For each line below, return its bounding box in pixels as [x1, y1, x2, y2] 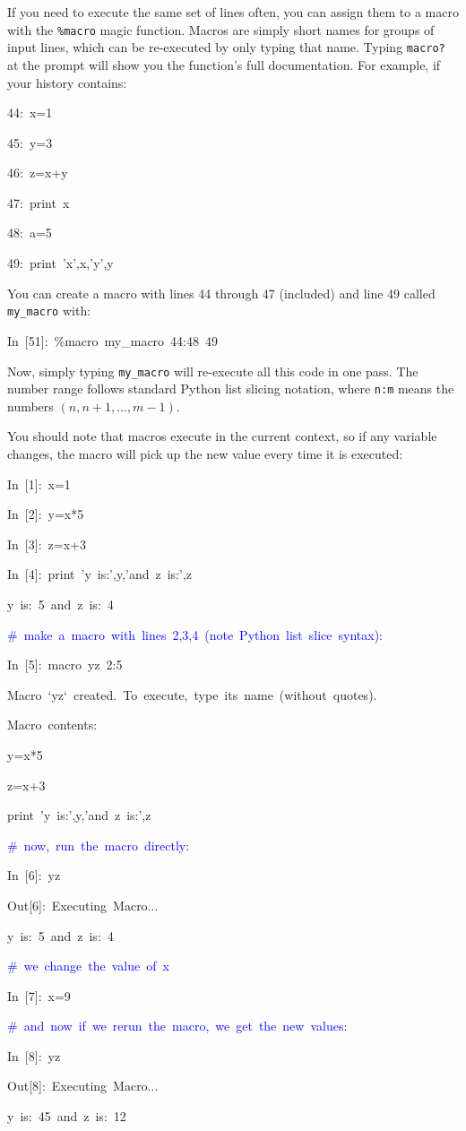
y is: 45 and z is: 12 [7, 1107, 126, 1126]
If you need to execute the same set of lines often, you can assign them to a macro [7, 3, 459, 21]
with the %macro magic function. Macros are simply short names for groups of [7, 20, 435, 39]
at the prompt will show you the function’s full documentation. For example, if [7, 55, 441, 73]
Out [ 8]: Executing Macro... [7, 1076, 159, 1095]
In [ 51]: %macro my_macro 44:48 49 [7, 331, 218, 350]
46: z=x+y [7, 163, 68, 182]
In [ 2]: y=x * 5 [7, 505, 84, 523]
